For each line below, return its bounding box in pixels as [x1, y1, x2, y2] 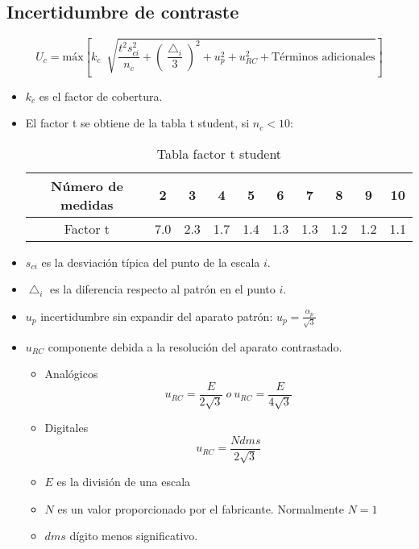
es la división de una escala [56, 473, 191, 490]
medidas [60, 194, 114, 214]
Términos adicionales [272, 51, 375, 63]
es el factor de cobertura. [39, 87, 163, 104]
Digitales [44, 419, 89, 436]
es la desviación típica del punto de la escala [41, 253, 260, 270]
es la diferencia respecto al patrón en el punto [49, 281, 276, 297]
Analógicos [44, 365, 98, 382]
